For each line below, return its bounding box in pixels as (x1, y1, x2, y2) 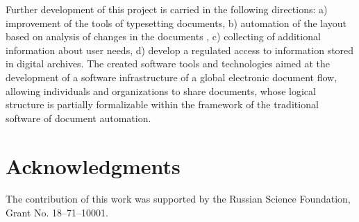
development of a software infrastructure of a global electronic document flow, (6, 69, 337, 84)
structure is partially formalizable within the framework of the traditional (6, 97, 319, 112)
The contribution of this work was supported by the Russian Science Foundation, (6, 191, 351, 206)
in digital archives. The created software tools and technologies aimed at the (6, 56, 331, 71)
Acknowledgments (6, 151, 181, 180)
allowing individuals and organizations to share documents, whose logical (6, 83, 316, 98)
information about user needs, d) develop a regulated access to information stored (6, 42, 354, 57)
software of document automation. (6, 110, 151, 125)
